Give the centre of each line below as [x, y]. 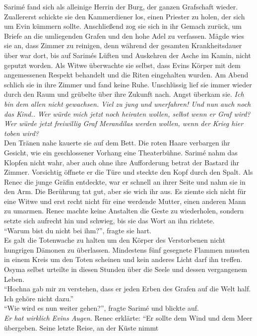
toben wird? [21, 133]
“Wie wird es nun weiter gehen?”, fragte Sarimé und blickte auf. [102, 308]
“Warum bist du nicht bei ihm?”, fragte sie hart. [78, 230]
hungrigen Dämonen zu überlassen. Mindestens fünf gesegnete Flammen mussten [127, 249]
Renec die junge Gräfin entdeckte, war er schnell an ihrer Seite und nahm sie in [125, 181]
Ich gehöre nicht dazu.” [39, 298]
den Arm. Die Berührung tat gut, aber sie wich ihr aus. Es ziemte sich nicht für [125, 191]
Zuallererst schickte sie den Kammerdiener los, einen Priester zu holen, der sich [125, 16]
